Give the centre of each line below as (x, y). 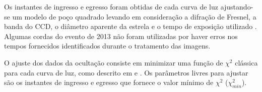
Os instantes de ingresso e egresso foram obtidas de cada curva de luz (111, 6)
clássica (246, 62)
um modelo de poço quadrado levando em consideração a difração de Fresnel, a (134, 16)
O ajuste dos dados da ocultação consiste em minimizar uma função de (114, 62)
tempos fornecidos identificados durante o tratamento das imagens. (107, 46)
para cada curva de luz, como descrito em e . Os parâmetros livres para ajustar (126, 72)
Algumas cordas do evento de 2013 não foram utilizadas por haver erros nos (121, 36)
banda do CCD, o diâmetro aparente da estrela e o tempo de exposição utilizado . (130, 26)
